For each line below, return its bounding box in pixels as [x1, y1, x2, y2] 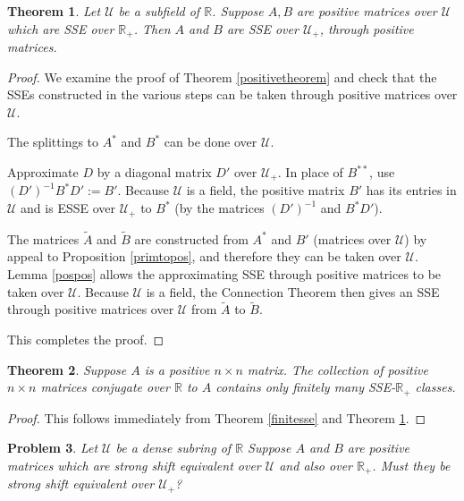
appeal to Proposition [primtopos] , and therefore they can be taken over [7, 247, 401, 266]
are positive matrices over [297, 2, 437, 20]
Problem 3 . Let [7, 438, 98, 457]
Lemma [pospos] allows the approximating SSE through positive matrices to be [7, 264, 442, 283]
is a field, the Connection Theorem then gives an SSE [146, 282, 440, 301]
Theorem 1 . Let [7, 2, 101, 20]
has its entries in [366, 181, 457, 200]
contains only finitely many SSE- [215, 378, 396, 396]
